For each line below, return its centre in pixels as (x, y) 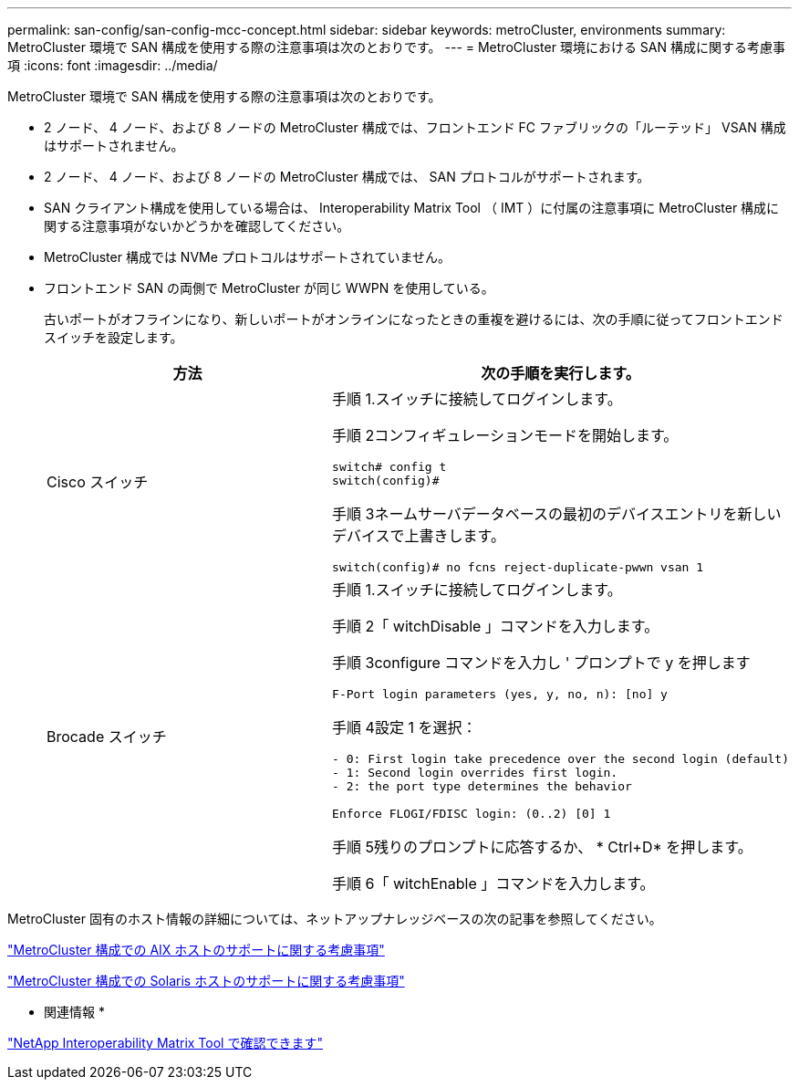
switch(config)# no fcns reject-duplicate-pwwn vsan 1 (518, 567)
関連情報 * (74, 1012)
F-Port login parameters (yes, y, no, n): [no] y (500, 694)
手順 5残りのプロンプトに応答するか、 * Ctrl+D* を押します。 (542, 847)
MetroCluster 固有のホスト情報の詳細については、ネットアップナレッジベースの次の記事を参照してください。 (335, 919)
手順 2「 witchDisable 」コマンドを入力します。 (496, 626)
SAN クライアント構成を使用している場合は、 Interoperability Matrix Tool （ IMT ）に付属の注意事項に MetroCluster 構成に (412, 208)
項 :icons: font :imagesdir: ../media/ (113, 65)
